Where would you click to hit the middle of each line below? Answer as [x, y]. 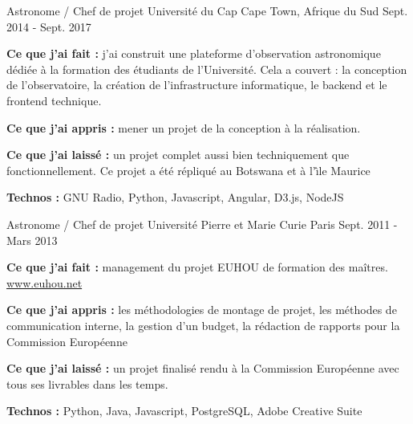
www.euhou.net [45, 282]
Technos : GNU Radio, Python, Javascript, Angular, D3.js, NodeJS [175, 197]
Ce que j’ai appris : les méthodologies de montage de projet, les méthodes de [202, 310]
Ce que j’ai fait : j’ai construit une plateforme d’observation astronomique [194, 53]
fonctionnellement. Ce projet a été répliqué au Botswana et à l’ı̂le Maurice [188, 170]
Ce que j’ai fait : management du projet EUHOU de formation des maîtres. [197, 267]
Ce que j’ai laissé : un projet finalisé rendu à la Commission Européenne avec [203, 368]
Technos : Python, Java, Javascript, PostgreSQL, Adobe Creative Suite [184, 411]
